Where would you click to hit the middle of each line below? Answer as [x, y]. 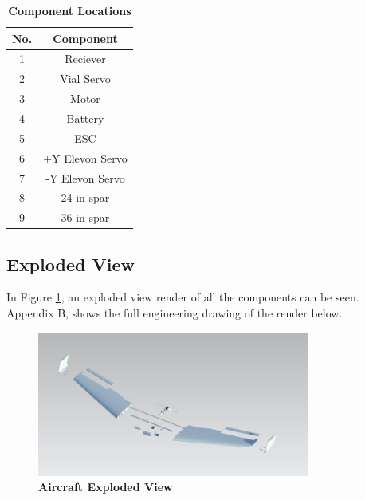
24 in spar [85, 197]
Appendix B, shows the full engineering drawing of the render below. [175, 313]
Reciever [85, 59]
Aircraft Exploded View [106, 487]
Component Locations [70, 10]
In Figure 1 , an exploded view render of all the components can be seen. [183, 297]
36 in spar [85, 217]
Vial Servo [85, 79]
